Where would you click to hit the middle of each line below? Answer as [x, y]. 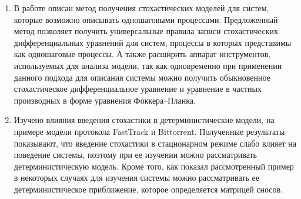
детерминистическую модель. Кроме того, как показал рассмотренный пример [154, 166]
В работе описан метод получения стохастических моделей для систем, [141, 8]
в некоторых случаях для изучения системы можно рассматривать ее [136, 178]
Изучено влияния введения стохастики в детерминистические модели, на [144, 120]
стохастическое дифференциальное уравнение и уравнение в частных [138, 89]
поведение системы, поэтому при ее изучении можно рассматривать [135, 155]
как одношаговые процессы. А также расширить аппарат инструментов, [142, 54]
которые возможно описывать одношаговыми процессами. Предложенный [146, 19]
